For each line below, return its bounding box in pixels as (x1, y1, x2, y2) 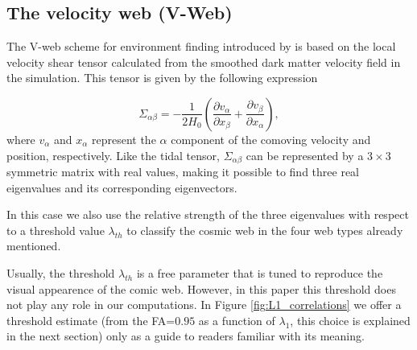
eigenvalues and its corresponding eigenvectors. (6, 179, 237, 196)
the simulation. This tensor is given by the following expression (6, 69, 318, 86)
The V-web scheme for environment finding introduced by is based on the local (6, 38, 396, 55)
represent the (91, 130, 156, 147)
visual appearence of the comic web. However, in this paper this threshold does (6, 280, 396, 297)
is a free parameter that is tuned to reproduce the (136, 265, 383, 281)
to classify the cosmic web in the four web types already (126, 221, 403, 238)
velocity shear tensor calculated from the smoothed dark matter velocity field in (6, 53, 401, 70)
